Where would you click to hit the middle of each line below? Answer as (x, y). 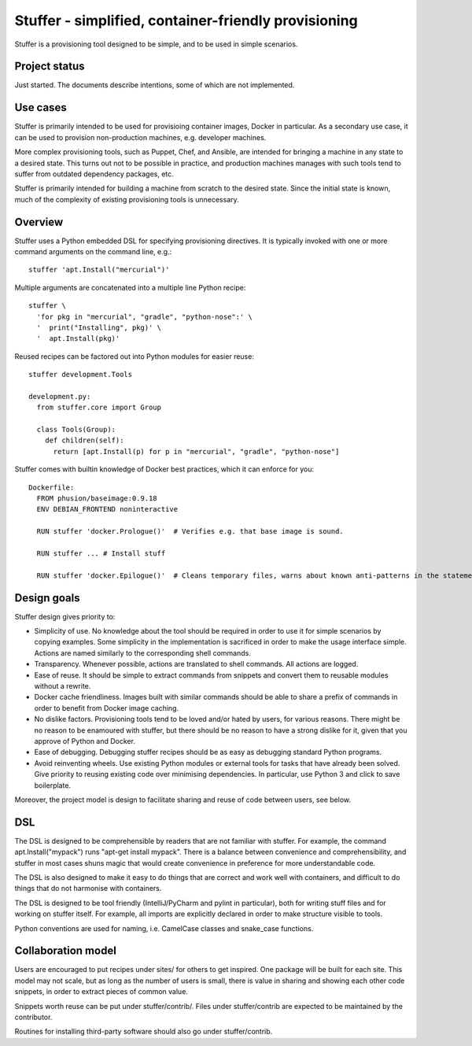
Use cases (41, 107)
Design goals (47, 598)
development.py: (60, 396)
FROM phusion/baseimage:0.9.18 (97, 499)
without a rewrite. (63, 686)
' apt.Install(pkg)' (78, 339)
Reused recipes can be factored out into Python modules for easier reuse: (135, 356)
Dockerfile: (52, 487)
